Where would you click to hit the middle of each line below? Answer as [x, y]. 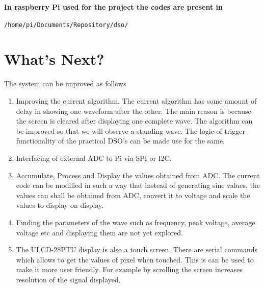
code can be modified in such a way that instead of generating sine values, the [138, 185]
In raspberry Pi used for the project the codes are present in [114, 7]
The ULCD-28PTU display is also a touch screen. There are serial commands [137, 249]
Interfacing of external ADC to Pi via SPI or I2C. [94, 158]
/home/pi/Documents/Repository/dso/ [66, 25]
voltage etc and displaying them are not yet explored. [100, 232]
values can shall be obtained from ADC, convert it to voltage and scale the [133, 195]
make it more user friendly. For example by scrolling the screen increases [129, 269]
